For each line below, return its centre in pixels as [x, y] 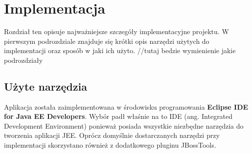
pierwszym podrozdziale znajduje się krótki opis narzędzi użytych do [107, 41]
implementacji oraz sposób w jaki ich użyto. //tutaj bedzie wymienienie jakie [120, 50]
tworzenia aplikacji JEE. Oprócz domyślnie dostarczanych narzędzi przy [112, 135]
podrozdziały [23, 60]
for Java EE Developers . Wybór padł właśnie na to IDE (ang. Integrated [118, 116]
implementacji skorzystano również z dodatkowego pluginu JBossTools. [110, 145]
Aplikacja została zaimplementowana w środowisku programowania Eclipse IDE [126, 106]
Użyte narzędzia [46, 86]
